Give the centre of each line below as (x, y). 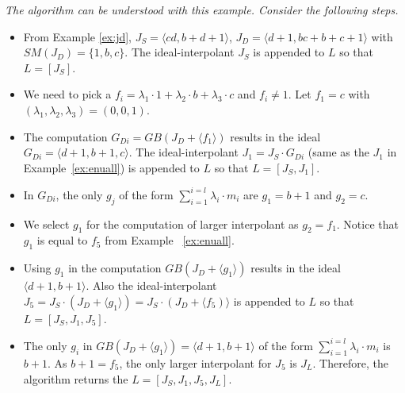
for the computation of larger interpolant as (193, 223)
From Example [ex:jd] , (77, 36)
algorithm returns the (76, 378)
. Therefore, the (350, 362)
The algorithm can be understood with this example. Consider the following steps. (202, 10)
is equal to (62, 240)
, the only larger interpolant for (195, 362)
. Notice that (367, 223)
